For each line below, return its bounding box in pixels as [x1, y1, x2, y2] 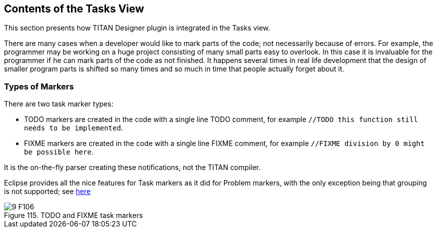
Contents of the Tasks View [4, 2, 144, 15]
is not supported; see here [4, 187, 91, 196]
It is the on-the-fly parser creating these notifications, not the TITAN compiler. [4, 163, 260, 172]
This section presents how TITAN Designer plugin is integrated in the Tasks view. [4, 23, 270, 32]
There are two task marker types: [4, 99, 113, 108]
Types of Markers [4, 81, 74, 91]
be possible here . [24, 147, 93, 156]
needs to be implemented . [24, 123, 123, 132]
